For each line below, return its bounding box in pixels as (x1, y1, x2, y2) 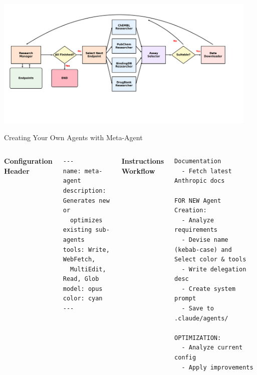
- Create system (181, 285, 235, 292)
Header (4, 165, 30, 176)
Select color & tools (174, 256, 246, 263)
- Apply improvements (181, 363, 253, 371)
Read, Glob (63, 275, 99, 283)
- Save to (181, 305, 214, 312)
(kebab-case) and (174, 246, 232, 253)
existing (63, 226, 92, 234)
